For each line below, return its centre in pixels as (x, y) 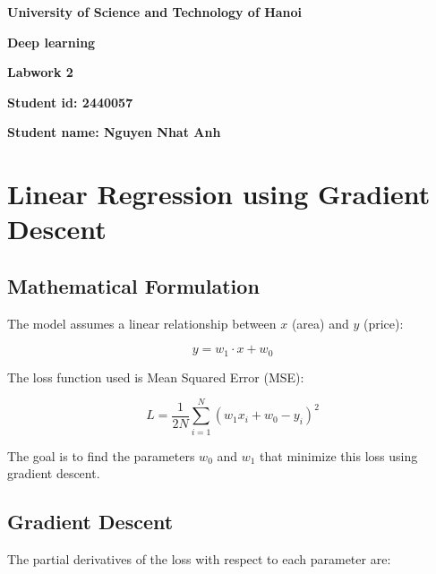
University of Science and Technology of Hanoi (155, 12)
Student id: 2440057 (70, 102)
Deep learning (51, 42)
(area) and (320, 323)
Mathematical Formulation (133, 285)
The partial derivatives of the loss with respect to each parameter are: (199, 558)
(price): (383, 323)
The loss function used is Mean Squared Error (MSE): (156, 377)
